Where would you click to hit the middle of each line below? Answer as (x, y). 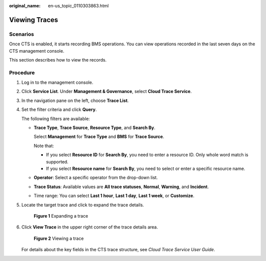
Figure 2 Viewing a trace (59, 238)
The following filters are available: (56, 119)
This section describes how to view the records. (58, 60)
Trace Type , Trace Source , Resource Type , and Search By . (95, 128)
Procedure (22, 72)
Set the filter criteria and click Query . (59, 110)
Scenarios (22, 34)
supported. (57, 162)
